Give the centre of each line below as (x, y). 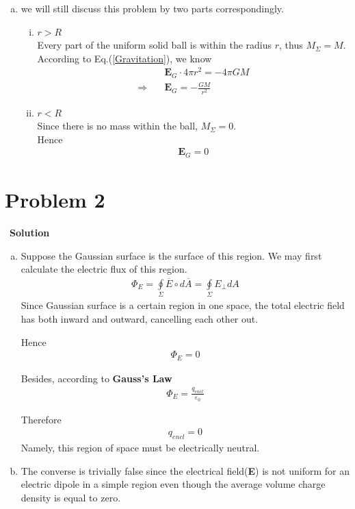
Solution (30, 233)
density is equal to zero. (71, 497)
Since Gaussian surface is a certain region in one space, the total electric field (183, 305)
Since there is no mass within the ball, (117, 126)
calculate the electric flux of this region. (104, 269)
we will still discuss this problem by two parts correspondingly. (152, 8)
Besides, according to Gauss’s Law (96, 378)
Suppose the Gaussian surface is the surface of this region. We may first (171, 255)
